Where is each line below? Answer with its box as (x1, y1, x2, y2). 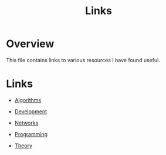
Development (14, 107, 48, 115)
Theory (14, 142, 33, 149)
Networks (14, 119, 39, 126)
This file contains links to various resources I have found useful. (6, 56, 160, 63)
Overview (6, 37, 55, 50)
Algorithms (14, 96, 42, 103)
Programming (14, 130, 48, 137)
